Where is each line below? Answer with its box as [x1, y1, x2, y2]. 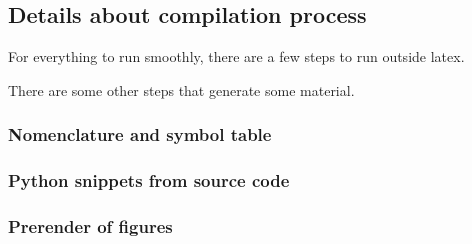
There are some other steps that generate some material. [8, 79, 355, 100]
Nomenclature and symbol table [8, 122, 272, 147]
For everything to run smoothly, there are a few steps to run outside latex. [8, 46, 465, 67]
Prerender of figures [8, 214, 173, 238]
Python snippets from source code [8, 168, 290, 193]
